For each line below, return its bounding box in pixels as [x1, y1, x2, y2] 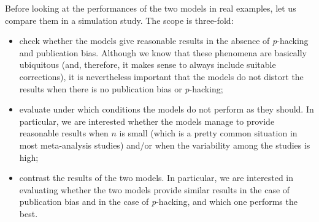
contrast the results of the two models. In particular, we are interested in [19, 171, 294, 184]
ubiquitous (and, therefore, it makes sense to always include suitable [19, 58, 276, 71]
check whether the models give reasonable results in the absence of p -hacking [19, 34, 309, 47]
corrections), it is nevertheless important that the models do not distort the [19, 70, 304, 83]
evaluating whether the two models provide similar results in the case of [19, 183, 290, 196]
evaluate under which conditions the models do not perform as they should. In [19, 103, 314, 116]
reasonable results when [19, 127, 109, 139]
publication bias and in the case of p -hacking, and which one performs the [19, 195, 298, 208]
